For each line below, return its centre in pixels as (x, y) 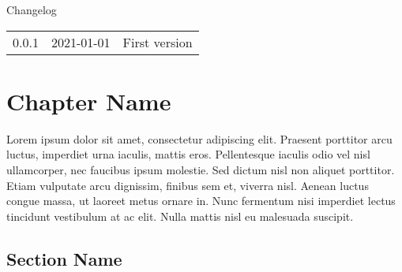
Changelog (32, 9)
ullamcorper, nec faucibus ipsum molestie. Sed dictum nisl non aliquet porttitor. (201, 169)
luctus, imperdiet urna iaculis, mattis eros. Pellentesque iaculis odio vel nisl (188, 154)
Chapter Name (89, 101)
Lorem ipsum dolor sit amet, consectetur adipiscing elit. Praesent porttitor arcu (199, 138)
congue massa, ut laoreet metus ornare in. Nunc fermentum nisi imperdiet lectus (201, 201)
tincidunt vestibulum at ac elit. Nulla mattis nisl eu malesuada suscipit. (180, 216)
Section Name (64, 258)
